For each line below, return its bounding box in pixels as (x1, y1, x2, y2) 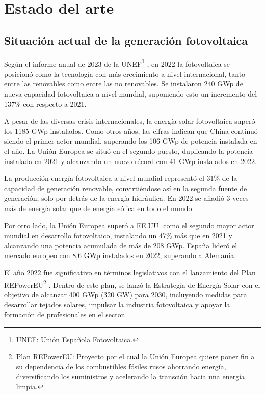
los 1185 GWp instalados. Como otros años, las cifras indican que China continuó (4, 125, 258, 136)
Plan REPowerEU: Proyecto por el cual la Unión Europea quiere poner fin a (16, 351, 255, 362)
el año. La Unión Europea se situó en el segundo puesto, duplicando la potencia (4, 145, 253, 156)
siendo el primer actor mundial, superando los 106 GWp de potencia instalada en (4, 135, 257, 146)
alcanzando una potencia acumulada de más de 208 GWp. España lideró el (4, 240, 237, 250)
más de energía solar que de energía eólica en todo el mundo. (4, 202, 194, 213)
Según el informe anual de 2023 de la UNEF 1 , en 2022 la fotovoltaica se (4, 57, 230, 69)
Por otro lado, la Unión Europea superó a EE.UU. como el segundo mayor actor (4, 220, 254, 230)
